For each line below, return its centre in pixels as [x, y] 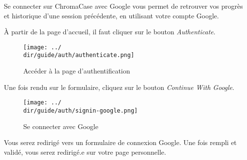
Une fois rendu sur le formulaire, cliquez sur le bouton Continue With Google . [119, 87]
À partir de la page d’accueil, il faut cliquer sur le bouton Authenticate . [110, 32]
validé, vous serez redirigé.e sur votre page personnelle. [85, 152]
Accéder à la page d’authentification [77, 71]
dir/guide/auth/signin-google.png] [81, 110]
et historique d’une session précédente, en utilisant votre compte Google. [111, 15]
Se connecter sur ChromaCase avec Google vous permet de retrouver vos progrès [123, 6]
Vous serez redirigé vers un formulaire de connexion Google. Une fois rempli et [120, 142]
